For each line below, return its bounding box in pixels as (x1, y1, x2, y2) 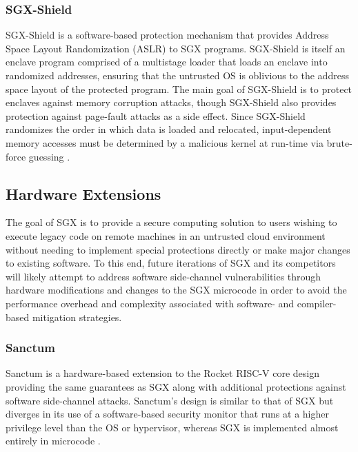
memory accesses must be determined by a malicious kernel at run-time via (6, 135, 324, 150)
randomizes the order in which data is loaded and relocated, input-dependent (6, 122, 332, 136)
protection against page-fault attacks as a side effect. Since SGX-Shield (6, 108, 306, 123)
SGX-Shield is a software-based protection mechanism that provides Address (6, 28, 329, 42)
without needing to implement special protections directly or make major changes (6, 242, 350, 256)
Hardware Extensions (6, 183, 161, 204)
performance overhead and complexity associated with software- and (6, 296, 295, 310)
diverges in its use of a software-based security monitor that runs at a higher (6, 407, 329, 421)
